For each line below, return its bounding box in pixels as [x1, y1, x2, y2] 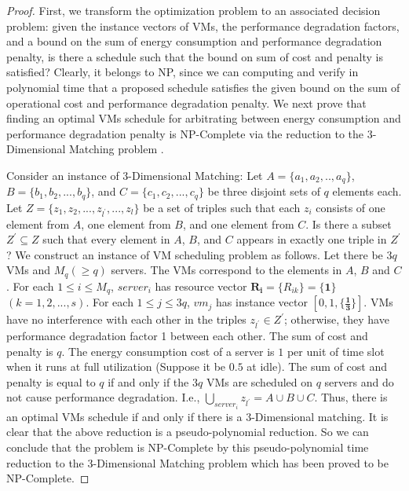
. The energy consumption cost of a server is [61, 343, 275, 359]
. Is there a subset [305, 215, 392, 232]
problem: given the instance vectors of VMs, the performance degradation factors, [6, 17, 400, 34]
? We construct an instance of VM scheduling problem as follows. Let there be [6, 246, 383, 262]
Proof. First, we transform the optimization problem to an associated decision [6, 2, 381, 18]
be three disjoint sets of [207, 183, 320, 200]
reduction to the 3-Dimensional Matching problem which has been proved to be [6, 454, 389, 471]
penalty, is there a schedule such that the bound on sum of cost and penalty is [6, 48, 384, 64]
